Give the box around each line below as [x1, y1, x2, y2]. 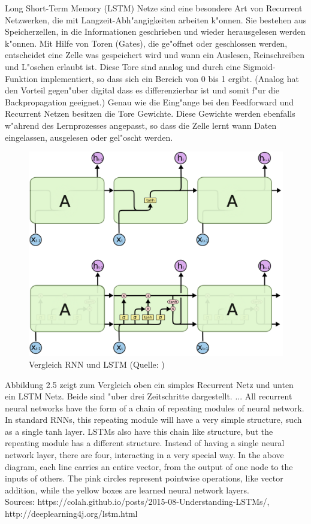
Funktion [5, 72, 38, 84]
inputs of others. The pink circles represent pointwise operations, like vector [5, 472, 283, 484]
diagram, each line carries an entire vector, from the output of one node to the [5, 460, 293, 472]
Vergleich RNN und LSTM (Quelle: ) [29, 358, 165, 370]
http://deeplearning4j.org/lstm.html [5, 507, 138, 520]
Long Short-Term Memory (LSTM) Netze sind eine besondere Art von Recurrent [5, 2, 303, 14]
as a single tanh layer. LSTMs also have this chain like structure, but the [5, 425, 273, 437]
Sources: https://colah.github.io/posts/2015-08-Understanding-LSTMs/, [5, 495, 270, 508]
